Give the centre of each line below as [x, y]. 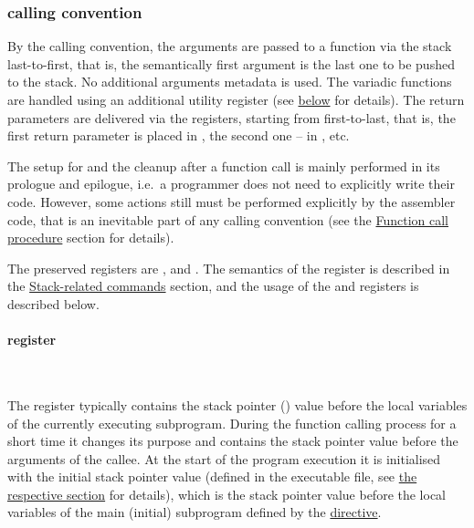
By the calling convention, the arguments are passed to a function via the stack [230, 46]
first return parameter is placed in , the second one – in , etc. [179, 135]
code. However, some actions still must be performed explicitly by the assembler [232, 201]
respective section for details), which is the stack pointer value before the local [227, 494]
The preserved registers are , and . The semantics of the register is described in [229, 268]
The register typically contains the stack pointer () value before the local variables [237, 404]
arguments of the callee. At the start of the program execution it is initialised [224, 458]
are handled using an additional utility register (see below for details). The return [236, 99]
